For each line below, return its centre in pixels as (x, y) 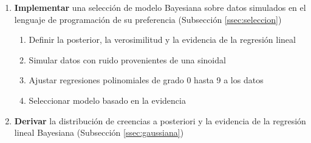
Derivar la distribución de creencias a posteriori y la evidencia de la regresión (160, 120)
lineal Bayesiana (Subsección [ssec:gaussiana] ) (99, 132)
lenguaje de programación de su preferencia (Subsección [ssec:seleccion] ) (148, 19)
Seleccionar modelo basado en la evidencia (107, 100)
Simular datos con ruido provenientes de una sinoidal (127, 59)
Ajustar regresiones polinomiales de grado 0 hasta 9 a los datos (146, 80)
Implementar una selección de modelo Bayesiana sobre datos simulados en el (160, 7)
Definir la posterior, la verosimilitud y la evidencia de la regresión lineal (162, 40)
